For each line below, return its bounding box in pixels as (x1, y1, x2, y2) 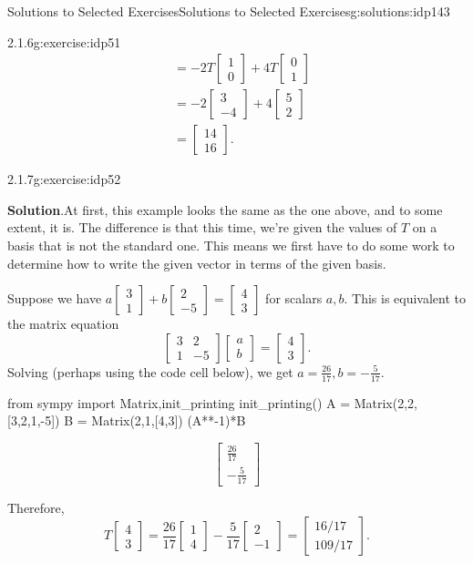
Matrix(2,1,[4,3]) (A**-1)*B (91, 411, 246, 430)
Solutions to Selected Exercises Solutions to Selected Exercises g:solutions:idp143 (7, 2, 450, 20)
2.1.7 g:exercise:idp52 (7, 169, 121, 189)
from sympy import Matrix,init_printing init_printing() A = (7, 393, 351, 412)
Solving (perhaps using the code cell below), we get (7, 362, 293, 381)
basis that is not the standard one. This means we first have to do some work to (7, 236, 455, 255)
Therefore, (7, 497, 65, 517)
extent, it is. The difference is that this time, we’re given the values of (7, 218, 397, 237)
